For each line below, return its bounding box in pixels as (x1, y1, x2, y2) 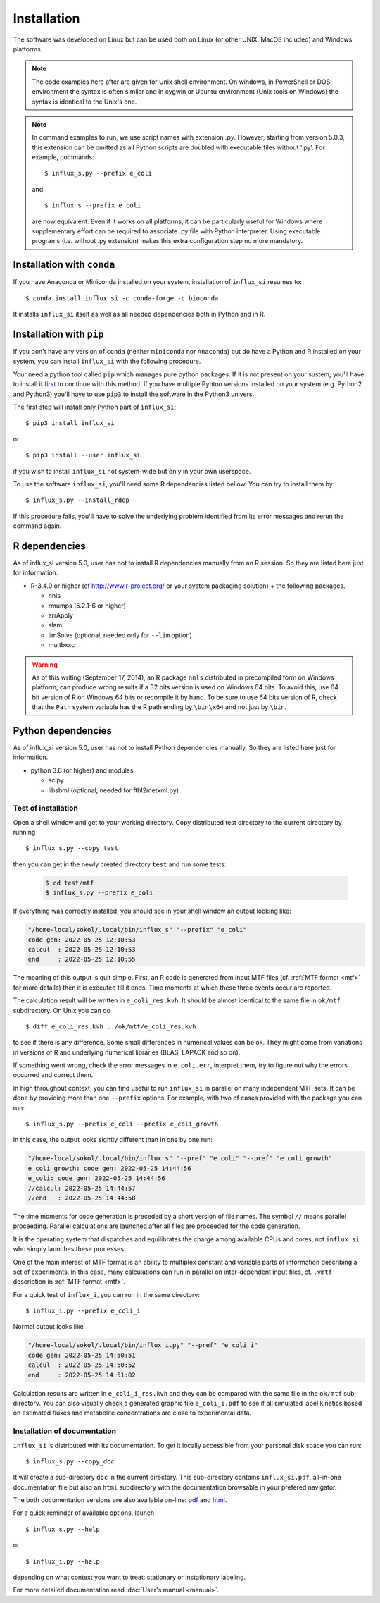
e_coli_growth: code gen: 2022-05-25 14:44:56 (27, 1164, 191, 1172)
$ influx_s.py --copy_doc (25, 1457, 115, 1466)
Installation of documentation (13, 1426, 117, 1436)
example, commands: (32, 153, 94, 161)
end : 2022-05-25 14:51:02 (27, 1371, 137, 1379)
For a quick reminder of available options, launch (13, 1509, 155, 1517)
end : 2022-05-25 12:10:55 (27, 955, 137, 964)
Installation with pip (13, 328, 104, 340)
